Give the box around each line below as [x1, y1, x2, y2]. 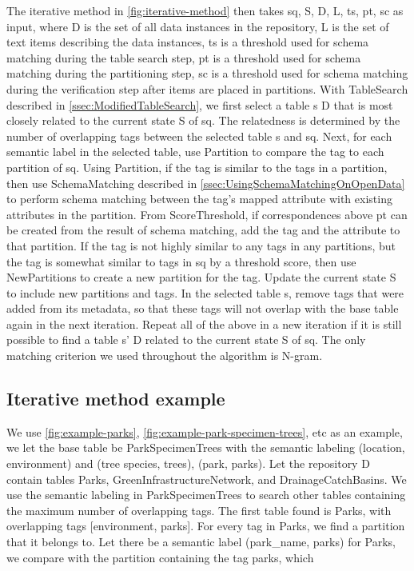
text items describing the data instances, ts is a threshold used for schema [6, 34, 369, 50]
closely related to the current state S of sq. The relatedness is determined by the [6, 112, 400, 129]
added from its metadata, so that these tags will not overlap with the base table [6, 300, 399, 317]
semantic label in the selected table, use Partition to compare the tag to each [6, 143, 384, 160]
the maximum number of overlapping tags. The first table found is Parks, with [6, 501, 392, 518]
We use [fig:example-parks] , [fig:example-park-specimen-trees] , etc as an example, [6, 423, 403, 440]
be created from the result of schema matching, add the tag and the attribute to [6, 222, 400, 238]
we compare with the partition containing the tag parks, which [6, 549, 314, 565]
